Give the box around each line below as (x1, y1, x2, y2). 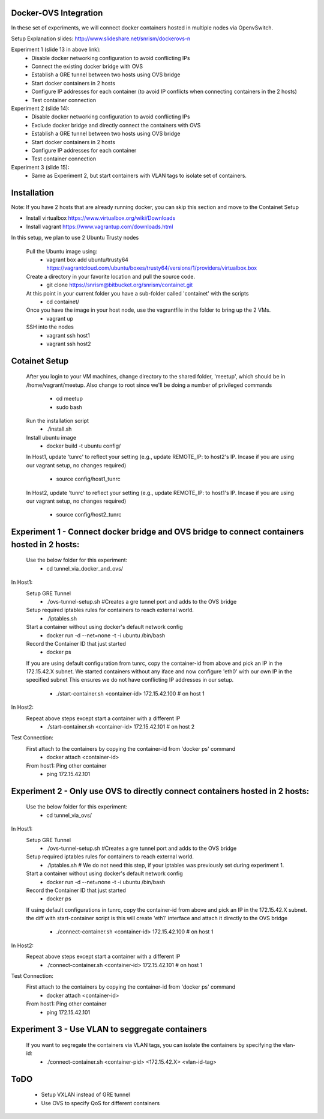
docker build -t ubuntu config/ (46, 442, 121, 450)
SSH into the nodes (26, 323, 74, 330)
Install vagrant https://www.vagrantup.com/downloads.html (26, 223, 173, 230)
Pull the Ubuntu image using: (26, 247, 98, 255)
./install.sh (46, 425, 72, 432)
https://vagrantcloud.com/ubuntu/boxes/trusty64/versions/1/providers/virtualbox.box (46, 264, 257, 271)
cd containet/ (46, 298, 80, 305)
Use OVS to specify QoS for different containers (41, 1099, 160, 1106)
